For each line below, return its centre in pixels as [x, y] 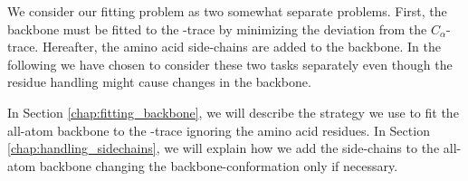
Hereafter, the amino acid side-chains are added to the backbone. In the [242, 47]
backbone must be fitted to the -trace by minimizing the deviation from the [217, 29]
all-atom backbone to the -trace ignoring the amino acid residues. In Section [219, 130]
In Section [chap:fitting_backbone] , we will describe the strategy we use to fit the [233, 112]
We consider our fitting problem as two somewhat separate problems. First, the [227, 11]
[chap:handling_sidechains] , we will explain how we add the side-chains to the [224, 148]
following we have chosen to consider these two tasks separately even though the [230, 64]
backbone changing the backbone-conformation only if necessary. [219, 165]
